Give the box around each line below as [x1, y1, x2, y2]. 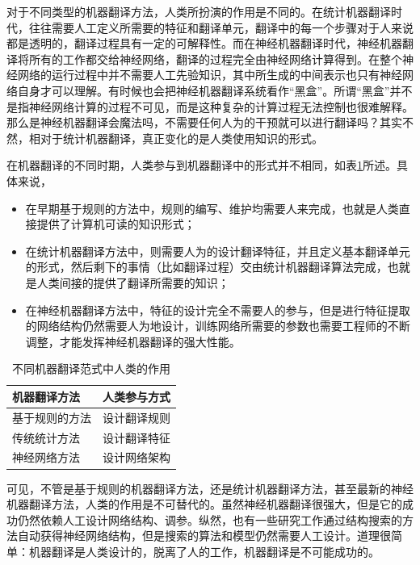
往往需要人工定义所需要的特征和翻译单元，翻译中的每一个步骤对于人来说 [28, 19, 414, 36]
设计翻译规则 [103, 408, 170, 425]
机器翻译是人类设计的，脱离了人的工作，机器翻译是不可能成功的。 [28, 542, 380, 559]
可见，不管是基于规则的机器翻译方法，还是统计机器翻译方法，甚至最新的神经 [6, 479, 414, 496]
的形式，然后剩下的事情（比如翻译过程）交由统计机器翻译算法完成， [25, 258, 388, 275]
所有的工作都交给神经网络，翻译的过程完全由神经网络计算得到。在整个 [28, 50, 402, 67]
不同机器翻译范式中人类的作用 [12, 360, 170, 377]
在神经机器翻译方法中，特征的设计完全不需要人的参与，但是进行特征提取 [25, 301, 410, 318]
